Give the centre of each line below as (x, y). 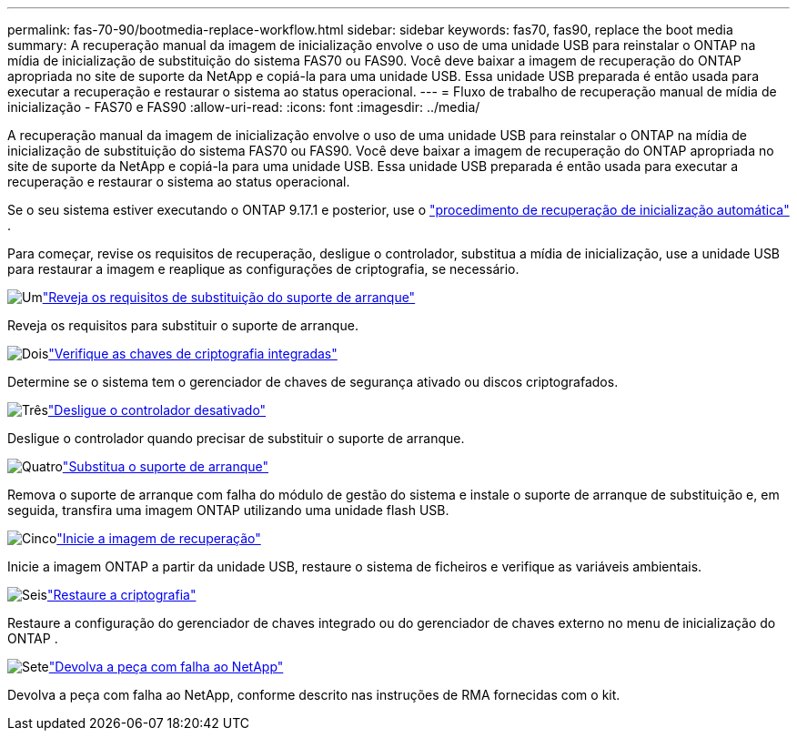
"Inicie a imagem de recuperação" (159, 538)
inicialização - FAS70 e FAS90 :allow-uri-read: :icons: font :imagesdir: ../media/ (244, 107)
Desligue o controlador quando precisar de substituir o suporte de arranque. (236, 438)
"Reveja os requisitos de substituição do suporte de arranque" (229, 297)
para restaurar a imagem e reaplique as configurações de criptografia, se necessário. (263, 269)
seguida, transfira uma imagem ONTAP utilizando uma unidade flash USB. (228, 510)
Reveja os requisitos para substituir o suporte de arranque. (183, 325)
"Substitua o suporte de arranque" (165, 466)
